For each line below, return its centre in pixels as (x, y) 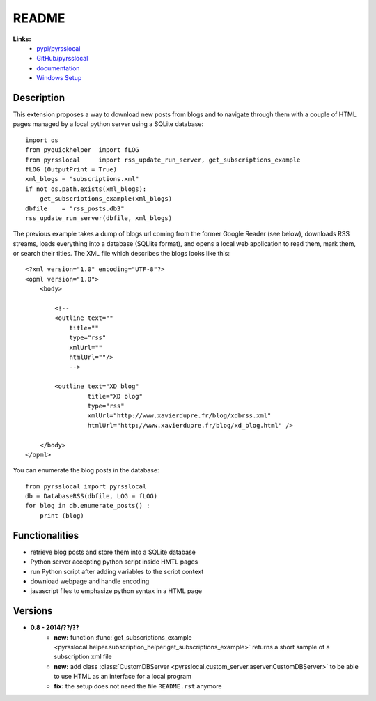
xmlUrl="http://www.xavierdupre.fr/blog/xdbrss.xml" (179, 416)
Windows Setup (59, 78)
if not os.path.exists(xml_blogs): (86, 189)
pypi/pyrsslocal (58, 48)
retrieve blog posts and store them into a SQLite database (113, 552)
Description (39, 98)
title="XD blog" (115, 396)
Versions (33, 611)
